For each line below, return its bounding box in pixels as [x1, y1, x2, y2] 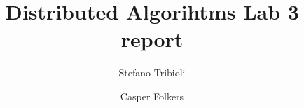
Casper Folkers [120, 88, 184, 103]
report [120, 25, 184, 53]
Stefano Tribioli [118, 65, 186, 80]
